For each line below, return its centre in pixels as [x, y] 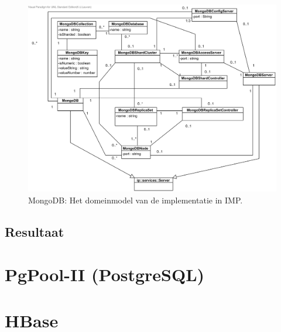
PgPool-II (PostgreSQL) [105, 274]
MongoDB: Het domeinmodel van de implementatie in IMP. [136, 200]
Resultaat [35, 231]
